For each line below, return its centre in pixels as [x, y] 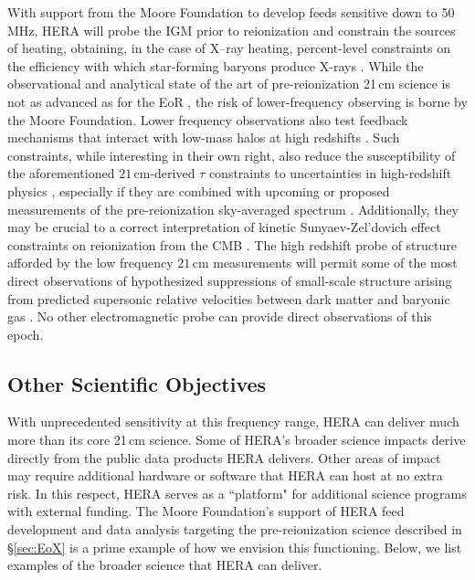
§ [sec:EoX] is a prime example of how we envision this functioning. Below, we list [235, 547]
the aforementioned [61, 173]
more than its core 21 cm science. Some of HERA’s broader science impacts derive [237, 440]
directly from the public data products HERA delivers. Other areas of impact [224, 457]
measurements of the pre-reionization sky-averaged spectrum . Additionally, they [233, 209]
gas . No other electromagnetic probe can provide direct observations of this [220, 316]
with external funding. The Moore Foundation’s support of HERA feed [206, 511]
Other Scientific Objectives [137, 383]
